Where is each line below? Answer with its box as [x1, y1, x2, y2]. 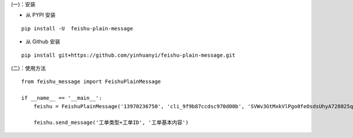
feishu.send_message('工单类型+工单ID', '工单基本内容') [33, 119, 189, 126]
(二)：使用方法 [11, 64, 46, 71]
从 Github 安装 [25, 38, 61, 45]
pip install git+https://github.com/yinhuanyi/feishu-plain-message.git [21, 51, 235, 58]
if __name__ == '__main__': [21, 95, 102, 102]
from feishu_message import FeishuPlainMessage [21, 78, 161, 85]
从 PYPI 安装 [25, 12, 56, 19]
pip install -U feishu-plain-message [21, 25, 134, 32]
